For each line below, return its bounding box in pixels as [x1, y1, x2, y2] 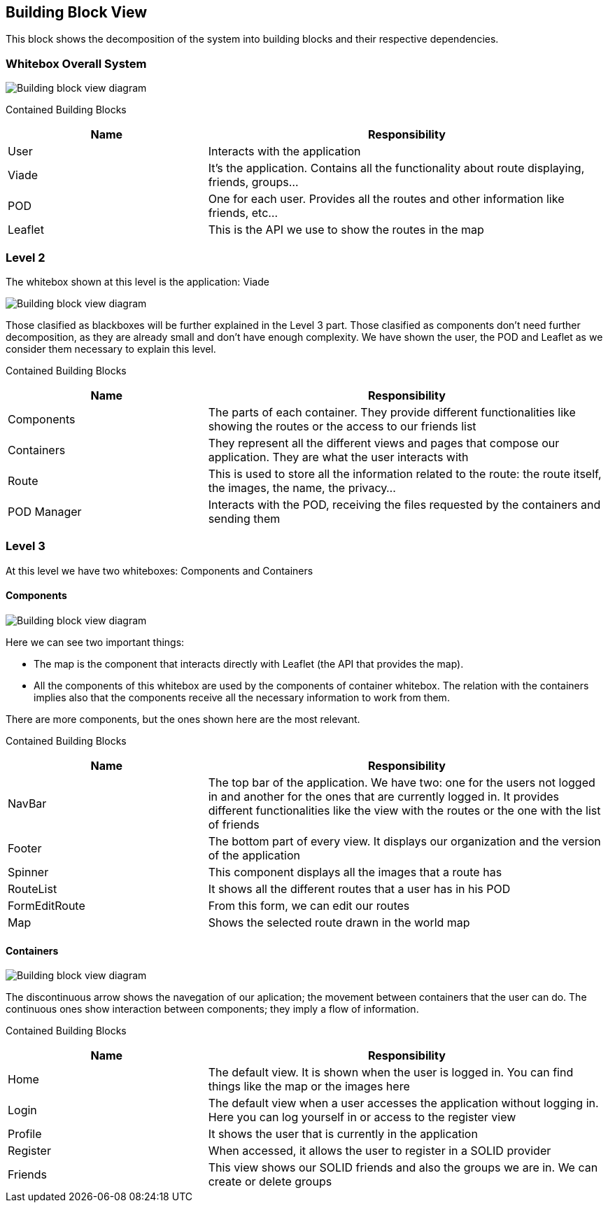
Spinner [8, 864, 49, 879]
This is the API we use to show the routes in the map [208, 223, 484, 237]
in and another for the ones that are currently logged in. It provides [208, 789, 559, 803]
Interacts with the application [208, 144, 361, 159]
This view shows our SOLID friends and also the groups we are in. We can [208, 1160, 598, 1175]
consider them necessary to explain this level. [6, 342, 216, 355]
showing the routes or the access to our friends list [208, 419, 476, 433]
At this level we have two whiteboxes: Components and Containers [6, 564, 313, 577]
